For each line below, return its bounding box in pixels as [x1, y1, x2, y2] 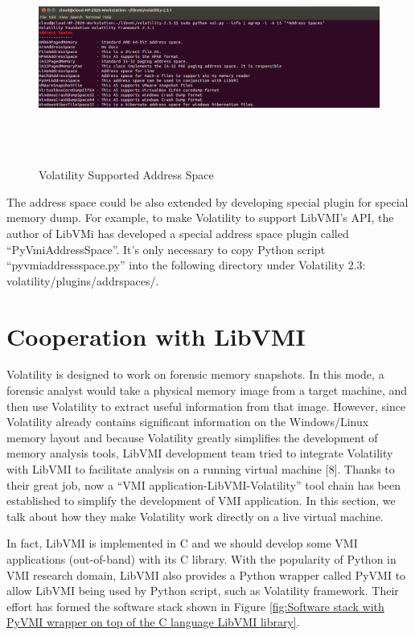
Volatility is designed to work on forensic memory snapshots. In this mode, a [6, 366, 384, 383]
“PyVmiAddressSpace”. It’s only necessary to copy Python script [6, 240, 326, 257]
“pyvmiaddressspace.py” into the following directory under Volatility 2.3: [6, 256, 366, 273]
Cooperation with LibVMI [6, 319, 306, 352]
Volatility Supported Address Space [39, 166, 214, 183]
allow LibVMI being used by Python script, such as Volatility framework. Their [6, 582, 399, 599]
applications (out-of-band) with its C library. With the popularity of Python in [6, 550, 397, 567]
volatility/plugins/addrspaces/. [6, 272, 159, 289]
